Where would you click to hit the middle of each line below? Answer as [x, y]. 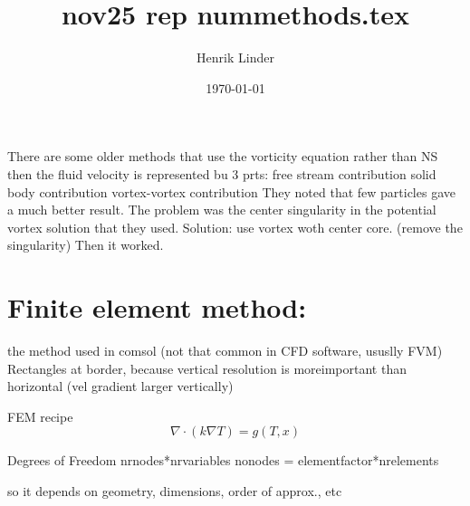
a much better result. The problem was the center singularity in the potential [222, 210]
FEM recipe [40, 416]
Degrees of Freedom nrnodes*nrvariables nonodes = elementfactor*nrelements [223, 460]
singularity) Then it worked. [86, 245]
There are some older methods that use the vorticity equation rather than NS [223, 156]
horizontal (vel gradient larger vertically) [120, 386]
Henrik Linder [235, 57]
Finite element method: [157, 307]
